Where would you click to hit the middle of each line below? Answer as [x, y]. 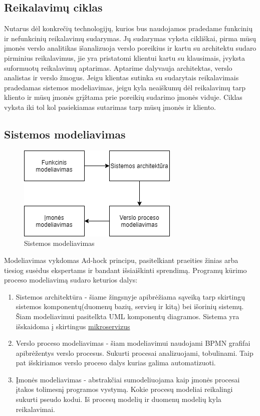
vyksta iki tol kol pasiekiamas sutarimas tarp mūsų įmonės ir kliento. [110, 107]
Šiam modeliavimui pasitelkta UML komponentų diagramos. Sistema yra [127, 316]
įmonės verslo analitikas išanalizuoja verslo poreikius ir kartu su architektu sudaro [130, 48]
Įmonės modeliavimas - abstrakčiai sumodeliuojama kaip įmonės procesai [128, 379]
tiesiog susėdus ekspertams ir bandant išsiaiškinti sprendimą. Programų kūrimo [125, 270]
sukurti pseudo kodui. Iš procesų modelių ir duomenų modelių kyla [118, 399]
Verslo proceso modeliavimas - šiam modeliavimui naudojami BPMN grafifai [133, 343]
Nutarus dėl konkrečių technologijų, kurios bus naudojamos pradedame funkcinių [128, 28]
